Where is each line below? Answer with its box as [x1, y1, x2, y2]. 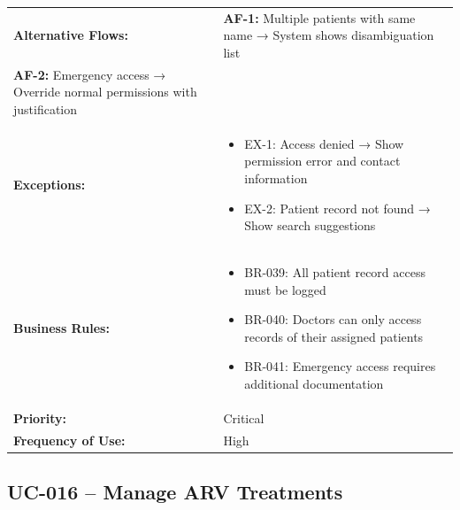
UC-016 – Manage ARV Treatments [7, 478, 343, 506]
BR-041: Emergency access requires [244, 357, 436, 375]
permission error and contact [244, 151, 401, 170]
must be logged [244, 280, 326, 298]
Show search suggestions [244, 216, 376, 235]
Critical [223, 408, 264, 427]
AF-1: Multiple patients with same [223, 8, 416, 27]
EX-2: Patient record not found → [244, 198, 431, 217]
